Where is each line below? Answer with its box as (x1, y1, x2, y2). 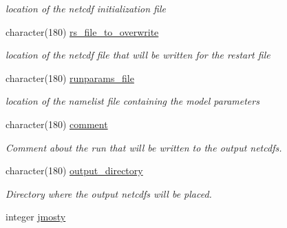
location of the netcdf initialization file (6, 1, 166, 15)
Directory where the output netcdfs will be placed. (6, 186, 212, 200)
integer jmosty (6, 209, 66, 224)
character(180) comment (6, 116, 108, 131)
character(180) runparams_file (6, 70, 134, 85)
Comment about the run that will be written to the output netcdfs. (6, 140, 282, 154)
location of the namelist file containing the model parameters (6, 94, 259, 108)
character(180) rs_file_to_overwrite (6, 24, 159, 39)
